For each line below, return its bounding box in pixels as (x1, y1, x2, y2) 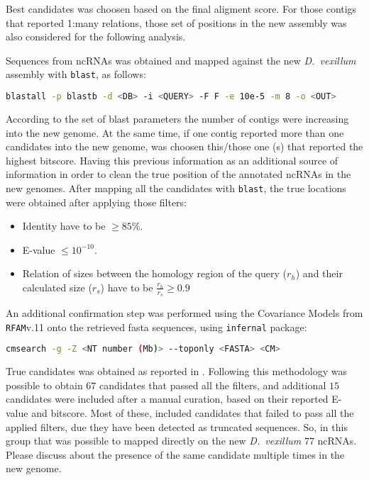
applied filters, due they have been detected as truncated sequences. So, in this (6, 419, 348, 434)
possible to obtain (6, 377, 83, 392)
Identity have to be (22, 218, 106, 233)
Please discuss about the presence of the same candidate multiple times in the (6, 447, 345, 462)
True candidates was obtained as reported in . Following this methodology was (6, 364, 347, 379)
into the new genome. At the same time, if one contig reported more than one (6, 125, 344, 140)
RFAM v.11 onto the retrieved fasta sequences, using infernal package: (6, 319, 307, 334)
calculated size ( (22, 279, 92, 294)
